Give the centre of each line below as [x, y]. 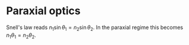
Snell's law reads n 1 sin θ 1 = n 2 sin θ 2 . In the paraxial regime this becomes [95, 28]
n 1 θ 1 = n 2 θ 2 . [21, 36]
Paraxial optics [44, 11]
